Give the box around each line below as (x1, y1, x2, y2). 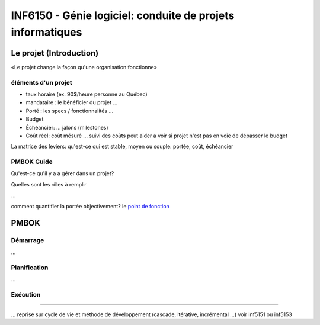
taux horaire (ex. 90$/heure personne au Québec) (25, 91, 148, 98)
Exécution (11, 290, 41, 298)
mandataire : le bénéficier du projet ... (25, 99, 118, 106)
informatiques (11, 25, 82, 38)
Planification (11, 263, 49, 272)
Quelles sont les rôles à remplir (11, 181, 87, 188)
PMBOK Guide (11, 157, 53, 166)
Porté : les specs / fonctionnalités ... (25, 107, 114, 114)
